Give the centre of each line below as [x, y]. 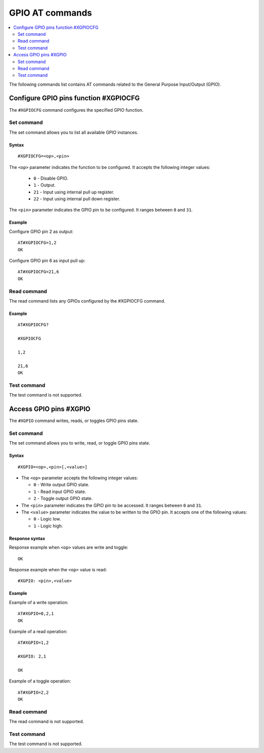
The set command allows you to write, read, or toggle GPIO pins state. [80, 443]
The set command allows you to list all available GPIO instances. [74, 132]
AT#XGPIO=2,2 [33, 692]
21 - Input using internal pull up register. [74, 192]
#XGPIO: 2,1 [32, 657]
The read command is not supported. [46, 722]
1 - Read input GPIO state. [60, 492]
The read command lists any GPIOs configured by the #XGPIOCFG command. [87, 301]
